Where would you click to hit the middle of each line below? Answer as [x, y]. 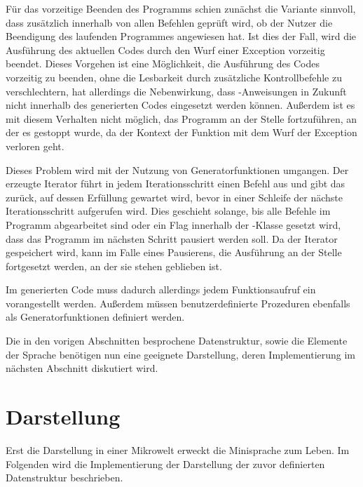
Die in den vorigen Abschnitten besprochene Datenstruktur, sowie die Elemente [177, 341]
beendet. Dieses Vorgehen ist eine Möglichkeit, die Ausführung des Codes [163, 64]
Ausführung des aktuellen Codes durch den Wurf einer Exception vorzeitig [165, 49]
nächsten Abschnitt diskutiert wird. [82, 368]
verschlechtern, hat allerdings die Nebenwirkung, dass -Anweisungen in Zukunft [176, 91]
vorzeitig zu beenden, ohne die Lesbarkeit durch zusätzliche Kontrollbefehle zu [174, 77]
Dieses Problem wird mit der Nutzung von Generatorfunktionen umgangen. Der [177, 169]
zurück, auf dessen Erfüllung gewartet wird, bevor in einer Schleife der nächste [174, 197]
